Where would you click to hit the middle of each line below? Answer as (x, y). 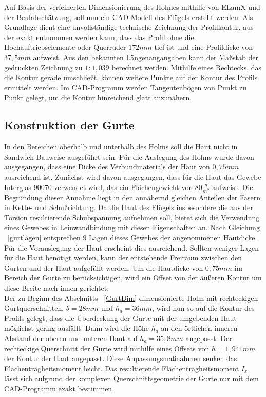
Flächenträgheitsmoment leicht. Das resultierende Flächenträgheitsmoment (122, 368)
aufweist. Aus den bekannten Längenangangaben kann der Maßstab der (146, 57)
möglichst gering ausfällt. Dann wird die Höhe (77, 328)
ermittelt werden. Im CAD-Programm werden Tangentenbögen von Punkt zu (126, 87)
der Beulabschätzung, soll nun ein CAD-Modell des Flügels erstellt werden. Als (129, 17)
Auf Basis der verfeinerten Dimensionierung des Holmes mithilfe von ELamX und (132, 7)
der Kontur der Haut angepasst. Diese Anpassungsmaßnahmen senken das (121, 358)
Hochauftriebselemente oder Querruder (65, 47)
